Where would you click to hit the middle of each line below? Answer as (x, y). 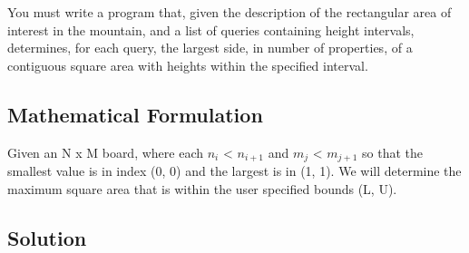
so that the (392, 152)
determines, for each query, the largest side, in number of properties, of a (210, 48)
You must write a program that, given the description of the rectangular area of (230, 12)
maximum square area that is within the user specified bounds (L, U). (202, 188)
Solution (47, 237)
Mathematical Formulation (135, 114)
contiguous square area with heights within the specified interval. (188, 65)
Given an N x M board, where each (106, 152)
